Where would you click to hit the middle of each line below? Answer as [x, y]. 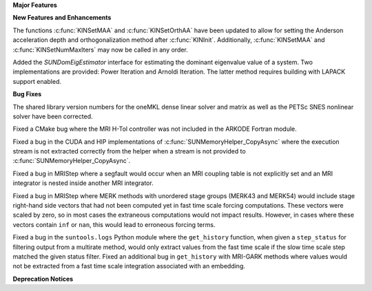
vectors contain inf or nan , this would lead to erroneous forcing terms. [114, 224]
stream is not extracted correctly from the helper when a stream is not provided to [129, 151]
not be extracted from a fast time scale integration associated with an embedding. [129, 266]
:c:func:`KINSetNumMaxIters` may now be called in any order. [101, 50]
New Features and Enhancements [62, 18]
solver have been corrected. [53, 116]
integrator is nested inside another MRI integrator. [83, 183]
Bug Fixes [27, 94]
